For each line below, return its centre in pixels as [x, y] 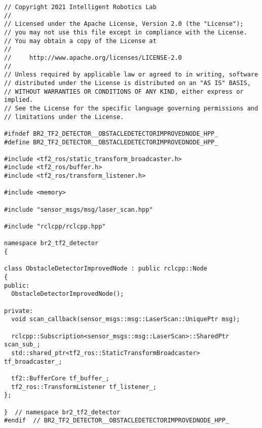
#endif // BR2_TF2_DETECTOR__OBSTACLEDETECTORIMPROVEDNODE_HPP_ [117, 421]
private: [19, 311]
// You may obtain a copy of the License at [80, 41]
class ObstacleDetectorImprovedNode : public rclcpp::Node [106, 269]
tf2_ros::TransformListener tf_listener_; [84, 387]
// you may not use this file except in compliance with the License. [126, 32]
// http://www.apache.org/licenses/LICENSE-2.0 [93, 57]
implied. [19, 100]
